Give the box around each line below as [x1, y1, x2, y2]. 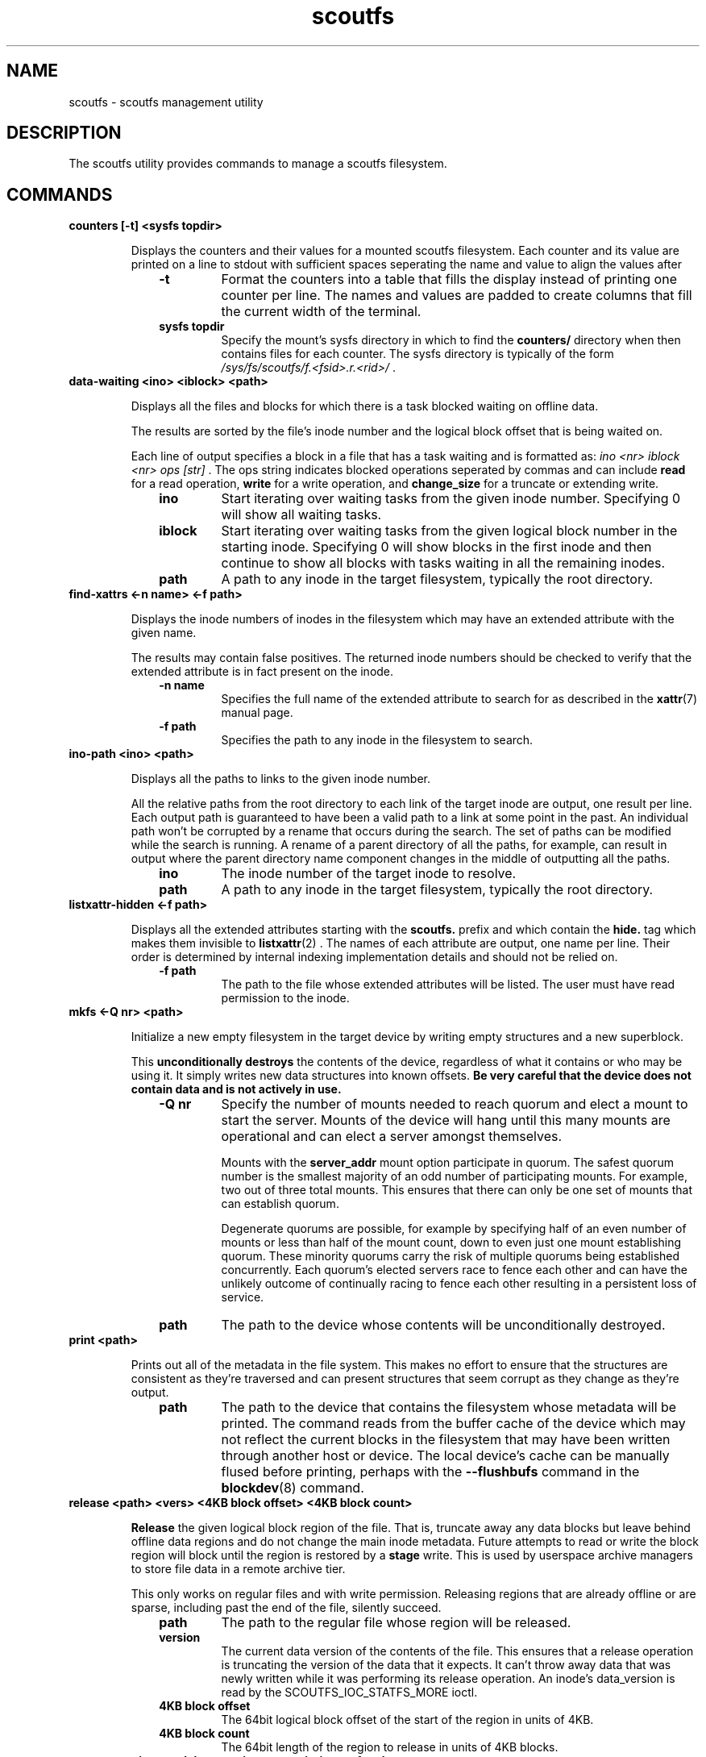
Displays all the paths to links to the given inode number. [131, 772, 431, 786]
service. [221, 1290, 264, 1305]
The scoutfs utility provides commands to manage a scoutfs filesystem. [69, 156, 447, 171]
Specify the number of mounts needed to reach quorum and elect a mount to [221, 1096, 688, 1113]
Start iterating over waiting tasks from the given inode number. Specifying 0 [221, 490, 681, 507]
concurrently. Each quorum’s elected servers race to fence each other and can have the [221, 1263, 687, 1277]
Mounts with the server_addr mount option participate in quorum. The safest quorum [221, 1155, 674, 1170]
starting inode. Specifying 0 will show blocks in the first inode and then [221, 539, 652, 556]
